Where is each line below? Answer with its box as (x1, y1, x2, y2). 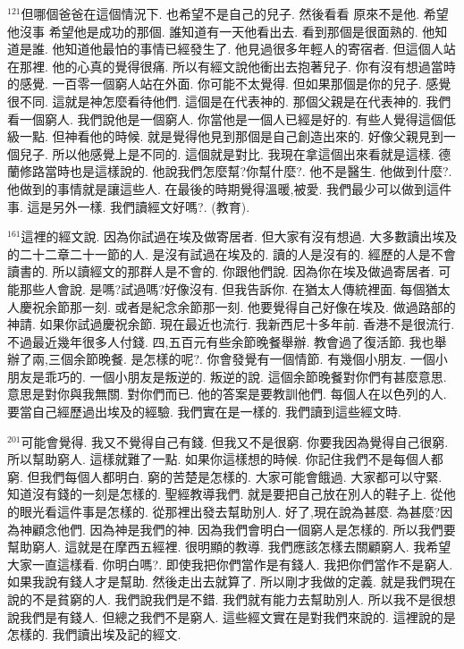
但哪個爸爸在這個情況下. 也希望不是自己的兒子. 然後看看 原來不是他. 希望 (21, 4, 449, 22)
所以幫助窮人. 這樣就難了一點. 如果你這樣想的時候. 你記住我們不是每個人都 (7, 450, 443, 468)
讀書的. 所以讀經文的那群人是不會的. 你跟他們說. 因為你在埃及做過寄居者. (7, 262, 434, 281)
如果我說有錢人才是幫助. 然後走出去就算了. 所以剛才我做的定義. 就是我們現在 (7, 572, 456, 591)
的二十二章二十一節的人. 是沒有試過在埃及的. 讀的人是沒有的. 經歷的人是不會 (7, 244, 456, 263)
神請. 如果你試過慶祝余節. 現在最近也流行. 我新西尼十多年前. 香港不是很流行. (7, 315, 455, 333)
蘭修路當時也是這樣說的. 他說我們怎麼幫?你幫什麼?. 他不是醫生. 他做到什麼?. (7, 162, 452, 181)
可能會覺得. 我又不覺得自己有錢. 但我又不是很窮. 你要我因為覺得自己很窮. (21, 432, 449, 451)
